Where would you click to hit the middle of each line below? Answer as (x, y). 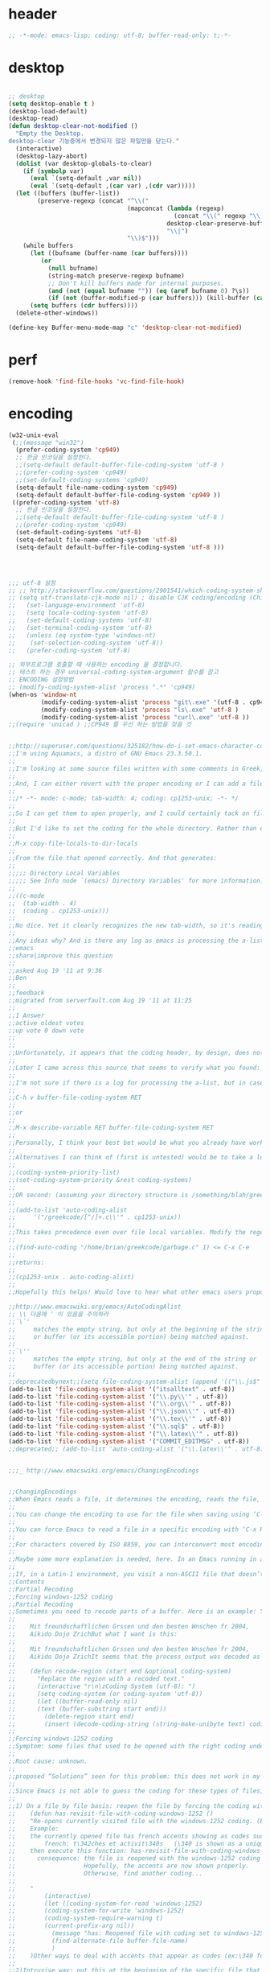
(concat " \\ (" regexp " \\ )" (221, 216)
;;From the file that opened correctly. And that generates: (113, 858)
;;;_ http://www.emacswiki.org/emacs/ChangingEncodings (104, 1470)
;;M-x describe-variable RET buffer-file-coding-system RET (111, 1127)
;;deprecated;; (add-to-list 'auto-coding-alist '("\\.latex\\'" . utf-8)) (138, 1449)
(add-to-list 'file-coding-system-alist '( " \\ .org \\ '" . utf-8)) (120, 1404)
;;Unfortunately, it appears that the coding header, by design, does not (136, 1053)
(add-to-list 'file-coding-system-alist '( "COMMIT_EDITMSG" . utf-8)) (129, 1441)
